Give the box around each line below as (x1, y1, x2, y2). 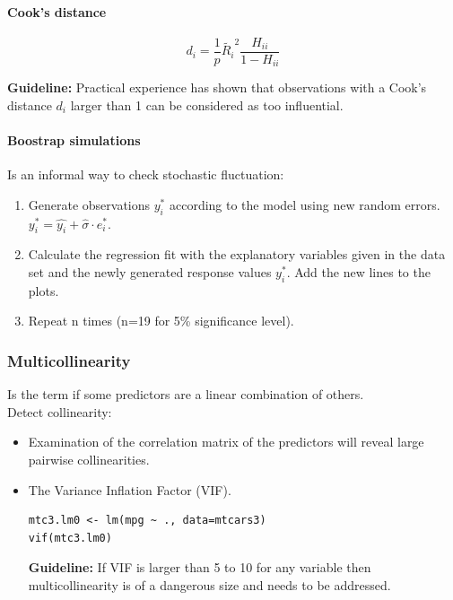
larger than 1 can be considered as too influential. (70, 95, 344, 114)
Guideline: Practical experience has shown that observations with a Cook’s (7, 78, 427, 97)
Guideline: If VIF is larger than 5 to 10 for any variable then (28, 558, 371, 577)
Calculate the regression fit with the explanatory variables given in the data (28, 245, 446, 264)
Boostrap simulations (7, 131, 141, 150)
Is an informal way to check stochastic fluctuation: (7, 165, 284, 184)
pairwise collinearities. (28, 450, 150, 469)
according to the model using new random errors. (169, 195, 440, 213)
